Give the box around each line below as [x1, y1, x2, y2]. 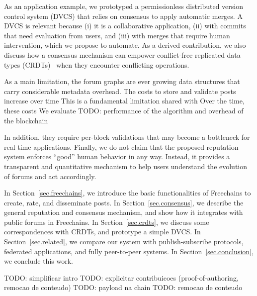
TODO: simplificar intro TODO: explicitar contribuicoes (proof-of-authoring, [4, 272, 239, 283]
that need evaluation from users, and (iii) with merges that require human [4, 30, 230, 40]
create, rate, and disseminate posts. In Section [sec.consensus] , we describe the [4, 197, 244, 207]
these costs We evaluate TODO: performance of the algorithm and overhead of [4, 105, 244, 115]
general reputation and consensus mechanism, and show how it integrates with [4, 207, 243, 217]
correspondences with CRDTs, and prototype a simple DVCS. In [4, 226, 201, 237]
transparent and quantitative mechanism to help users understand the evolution [4, 161, 248, 171]
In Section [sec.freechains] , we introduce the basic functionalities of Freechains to [4, 188, 251, 198]
